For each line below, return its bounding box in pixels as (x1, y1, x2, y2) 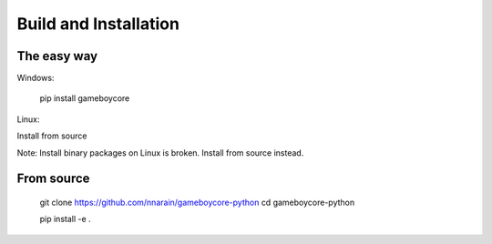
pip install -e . (39, 214, 91, 225)
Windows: (16, 73, 55, 84)
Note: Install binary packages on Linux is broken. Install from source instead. (16, 147, 304, 158)
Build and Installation (16, 14, 179, 34)
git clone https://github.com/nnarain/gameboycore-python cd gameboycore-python (39, 197, 355, 208)
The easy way (16, 48, 98, 64)
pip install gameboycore (39, 93, 130, 104)
